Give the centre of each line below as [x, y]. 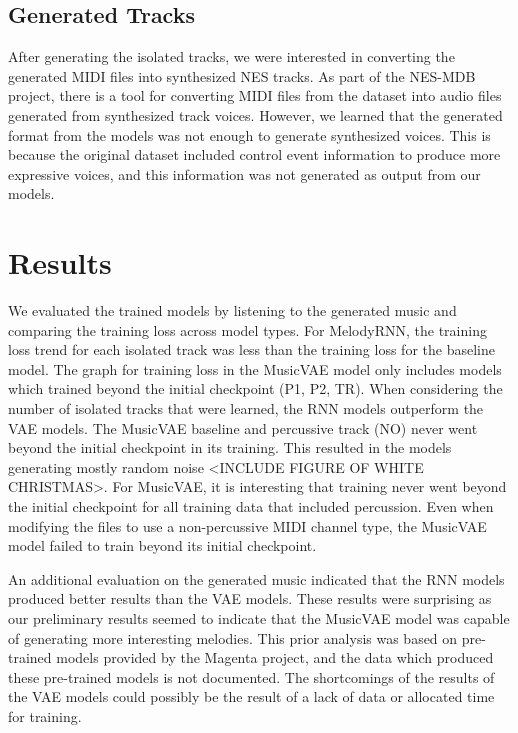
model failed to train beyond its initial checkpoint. [162, 545]
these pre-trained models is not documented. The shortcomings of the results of [251, 676]
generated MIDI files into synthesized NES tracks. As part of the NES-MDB [242, 75]
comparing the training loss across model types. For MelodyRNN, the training [247, 329]
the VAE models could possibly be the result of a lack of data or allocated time [251, 696]
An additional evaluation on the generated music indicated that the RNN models [256, 578]
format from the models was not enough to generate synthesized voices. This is [249, 134]
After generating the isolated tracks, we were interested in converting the [231, 56]
